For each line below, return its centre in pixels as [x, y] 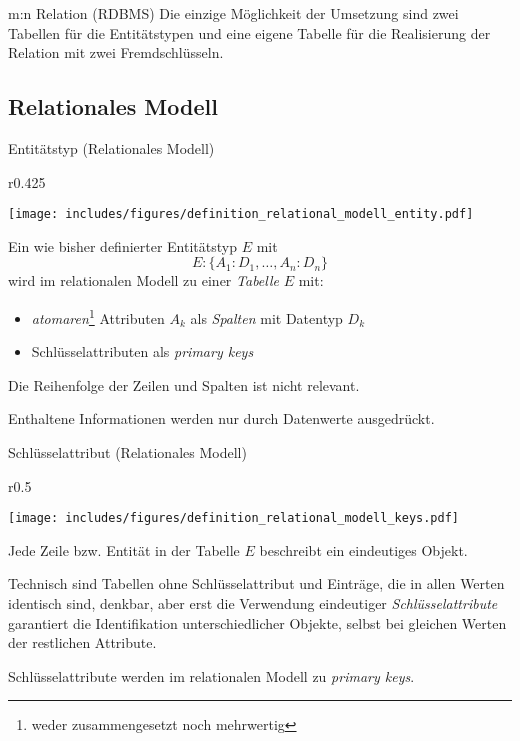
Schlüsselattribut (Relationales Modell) [127, 452]
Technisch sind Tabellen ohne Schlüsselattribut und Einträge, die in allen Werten [256, 583]
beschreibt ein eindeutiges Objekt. [363, 549]
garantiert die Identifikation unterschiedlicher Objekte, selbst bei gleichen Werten [257, 622]
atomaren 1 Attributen [98, 316]
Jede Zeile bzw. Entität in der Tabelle [124, 549]
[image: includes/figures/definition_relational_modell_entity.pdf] [241, 214]
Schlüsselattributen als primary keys [142, 351]
